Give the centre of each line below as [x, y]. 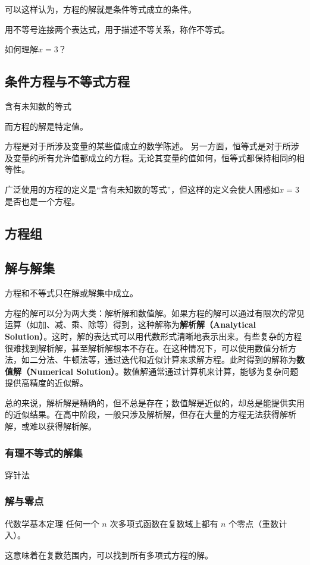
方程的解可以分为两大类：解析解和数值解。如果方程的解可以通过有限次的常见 [155, 313]
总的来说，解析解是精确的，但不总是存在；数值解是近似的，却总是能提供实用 [155, 402]
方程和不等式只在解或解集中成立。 [71, 293]
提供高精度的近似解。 [46, 383]
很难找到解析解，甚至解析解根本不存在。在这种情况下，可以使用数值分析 [146, 348]
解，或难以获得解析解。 [51, 426]
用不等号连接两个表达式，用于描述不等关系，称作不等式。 [117, 29]
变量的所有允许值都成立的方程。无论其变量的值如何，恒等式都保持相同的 [154, 157]
